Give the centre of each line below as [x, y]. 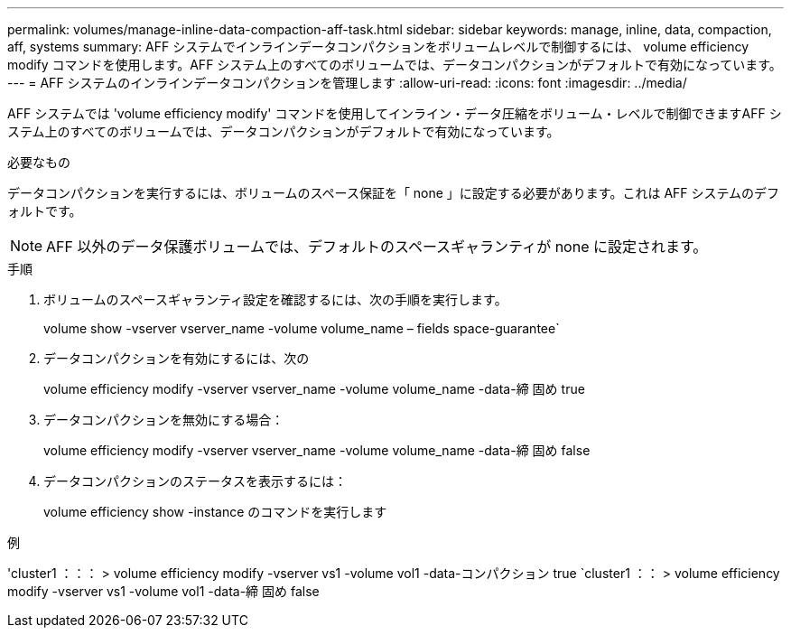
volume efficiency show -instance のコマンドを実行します [215, 512]
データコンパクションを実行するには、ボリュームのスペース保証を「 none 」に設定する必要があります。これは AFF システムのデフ [394, 193]
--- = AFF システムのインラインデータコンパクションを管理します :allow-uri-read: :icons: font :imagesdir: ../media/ [347, 83]
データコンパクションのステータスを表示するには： [195, 481]
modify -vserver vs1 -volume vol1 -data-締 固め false [163, 591]
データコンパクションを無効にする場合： [164, 420]
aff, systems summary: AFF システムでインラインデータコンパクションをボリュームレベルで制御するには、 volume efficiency [378, 47]
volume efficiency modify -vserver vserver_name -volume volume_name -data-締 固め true [314, 389]
